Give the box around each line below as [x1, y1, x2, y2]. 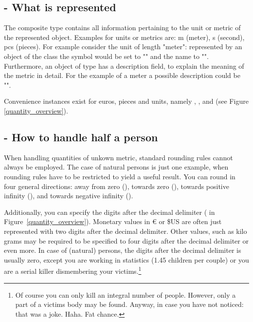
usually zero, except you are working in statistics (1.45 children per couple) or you [4, 254, 249, 265]
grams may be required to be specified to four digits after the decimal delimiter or [4, 235, 249, 246]
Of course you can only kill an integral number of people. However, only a [15, 289, 236, 300]
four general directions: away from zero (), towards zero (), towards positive [4, 181, 229, 191]
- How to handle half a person [4, 129, 158, 144]
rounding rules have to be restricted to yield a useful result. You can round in [4, 171, 235, 181]
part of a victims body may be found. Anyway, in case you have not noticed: [15, 299, 244, 309]
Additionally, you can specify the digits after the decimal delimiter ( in [4, 207, 215, 217]
